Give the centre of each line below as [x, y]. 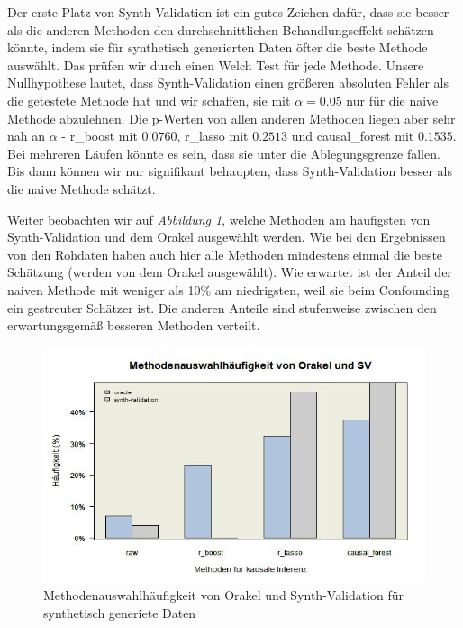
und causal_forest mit [353, 136]
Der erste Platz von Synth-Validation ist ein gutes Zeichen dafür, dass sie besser [228, 12]
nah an [27, 136]
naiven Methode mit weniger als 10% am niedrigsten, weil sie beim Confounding [229, 289]
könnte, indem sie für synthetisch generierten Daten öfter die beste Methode [218, 47]
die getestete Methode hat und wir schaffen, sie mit [149, 100]
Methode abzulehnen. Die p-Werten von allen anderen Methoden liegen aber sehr [231, 118]
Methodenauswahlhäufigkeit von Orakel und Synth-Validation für [224, 595]
